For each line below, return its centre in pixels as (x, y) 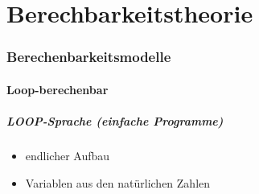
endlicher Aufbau (68, 155)
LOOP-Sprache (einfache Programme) (115, 121)
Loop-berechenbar (58, 89)
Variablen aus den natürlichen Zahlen (118, 182)
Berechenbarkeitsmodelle (89, 57)
